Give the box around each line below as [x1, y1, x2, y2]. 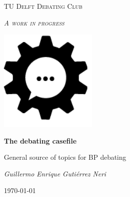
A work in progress [4, 17, 65, 27]
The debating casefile [4, 135, 77, 146]
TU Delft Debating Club [4, 1, 83, 11]
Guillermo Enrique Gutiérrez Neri [4, 168, 106, 178]
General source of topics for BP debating [4, 152, 127, 162]
